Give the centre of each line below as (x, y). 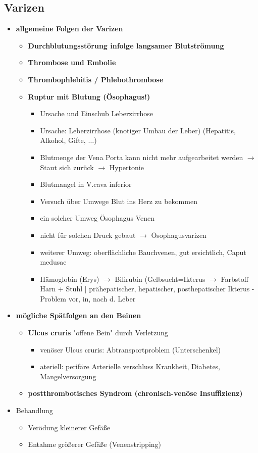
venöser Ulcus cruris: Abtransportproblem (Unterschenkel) (131, 349)
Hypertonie (126, 167)
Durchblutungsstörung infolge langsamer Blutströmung (126, 45)
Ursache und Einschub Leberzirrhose (97, 113)
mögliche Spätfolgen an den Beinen (79, 315)
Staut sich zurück (67, 167)
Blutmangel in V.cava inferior (86, 184)
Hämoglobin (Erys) (70, 279)
